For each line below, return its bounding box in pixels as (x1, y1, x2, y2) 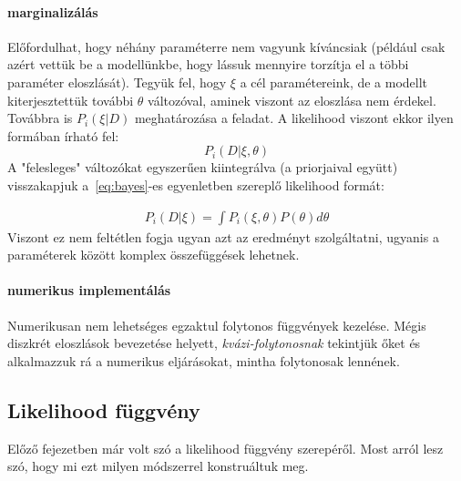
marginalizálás (7, 2, 98, 21)
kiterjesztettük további (7, 90, 134, 109)
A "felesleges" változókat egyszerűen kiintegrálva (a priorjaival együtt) (7, 158, 398, 177)
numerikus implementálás (7, 281, 171, 300)
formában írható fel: (7, 126, 119, 145)
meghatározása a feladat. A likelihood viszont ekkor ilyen (134, 108, 454, 128)
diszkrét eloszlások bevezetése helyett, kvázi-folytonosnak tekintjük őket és (7, 333, 421, 353)
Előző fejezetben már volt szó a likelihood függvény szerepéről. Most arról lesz (7, 438, 444, 457)
